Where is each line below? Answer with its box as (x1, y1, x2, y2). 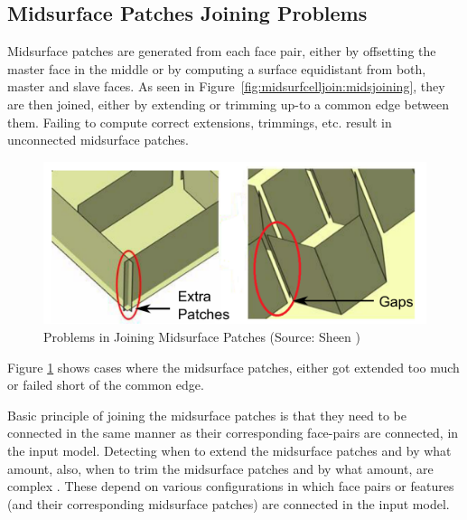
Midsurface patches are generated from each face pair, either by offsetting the (7, 42, 436, 61)
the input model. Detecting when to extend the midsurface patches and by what (7, 441, 452, 460)
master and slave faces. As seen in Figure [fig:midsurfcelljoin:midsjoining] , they (7, 77, 445, 96)
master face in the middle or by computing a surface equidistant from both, (7, 59, 426, 78)
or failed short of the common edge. (7, 375, 204, 394)
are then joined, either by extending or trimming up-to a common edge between (7, 94, 449, 113)
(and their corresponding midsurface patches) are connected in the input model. (7, 494, 450, 513)
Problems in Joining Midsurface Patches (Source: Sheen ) (43, 327, 360, 346)
